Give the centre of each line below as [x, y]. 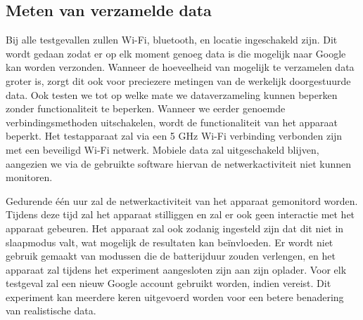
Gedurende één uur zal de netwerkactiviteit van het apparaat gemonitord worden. [182, 200]
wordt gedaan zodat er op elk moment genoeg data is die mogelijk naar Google [176, 53]
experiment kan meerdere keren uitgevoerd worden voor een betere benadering [175, 296]
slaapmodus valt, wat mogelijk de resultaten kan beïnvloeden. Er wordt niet [170, 242]
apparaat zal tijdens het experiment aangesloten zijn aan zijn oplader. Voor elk [176, 269]
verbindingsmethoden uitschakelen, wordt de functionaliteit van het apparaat [172, 122]
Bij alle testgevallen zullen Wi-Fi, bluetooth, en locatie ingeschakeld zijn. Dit [172, 40]
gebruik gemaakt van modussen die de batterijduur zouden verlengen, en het [171, 256]
